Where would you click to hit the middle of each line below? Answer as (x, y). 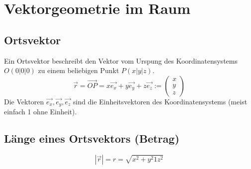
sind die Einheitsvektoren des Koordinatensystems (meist (160, 101)
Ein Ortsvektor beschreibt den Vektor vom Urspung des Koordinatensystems (121, 60)
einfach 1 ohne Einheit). (41, 112)
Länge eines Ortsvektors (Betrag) (92, 138)
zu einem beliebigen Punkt (79, 70)
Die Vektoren (24, 101)
